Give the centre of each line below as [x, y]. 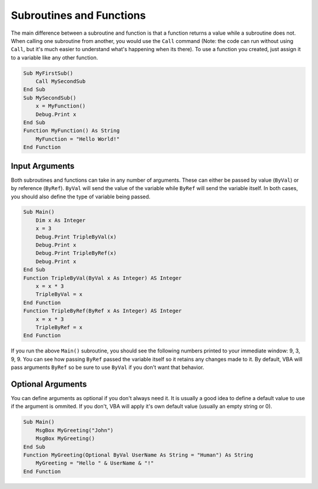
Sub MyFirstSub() [48, 73]
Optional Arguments [49, 384]
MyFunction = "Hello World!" [78, 139]
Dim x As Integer [61, 220]
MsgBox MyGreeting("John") [75, 430]
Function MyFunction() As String [72, 131]
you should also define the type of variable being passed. [81, 197]
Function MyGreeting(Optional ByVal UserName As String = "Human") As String [138, 455]
